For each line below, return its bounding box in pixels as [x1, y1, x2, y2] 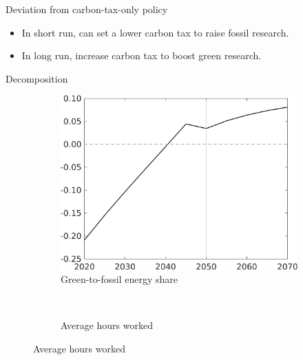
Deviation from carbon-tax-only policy [6, 2, 168, 16]
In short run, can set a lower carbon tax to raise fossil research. [21, 25, 289, 39]
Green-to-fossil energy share [61, 272, 178, 286]
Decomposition [6, 71, 68, 85]
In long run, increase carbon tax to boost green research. [21, 48, 262, 63]
